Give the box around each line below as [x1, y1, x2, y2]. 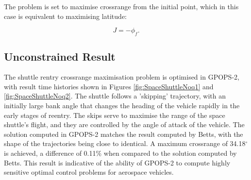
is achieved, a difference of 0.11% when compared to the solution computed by [4, 147, 237, 158]
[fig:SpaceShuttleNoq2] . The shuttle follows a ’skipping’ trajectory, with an [4, 91, 226, 101]
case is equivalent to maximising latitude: [4, 11, 127, 21]
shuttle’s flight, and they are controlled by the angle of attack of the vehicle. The [4, 119, 245, 130]
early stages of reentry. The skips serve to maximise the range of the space [4, 110, 225, 120]
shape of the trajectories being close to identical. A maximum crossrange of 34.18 [4, 138, 246, 148]
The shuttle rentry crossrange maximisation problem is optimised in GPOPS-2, [4, 72, 239, 82]
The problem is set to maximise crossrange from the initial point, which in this [4, 1, 239, 11]
